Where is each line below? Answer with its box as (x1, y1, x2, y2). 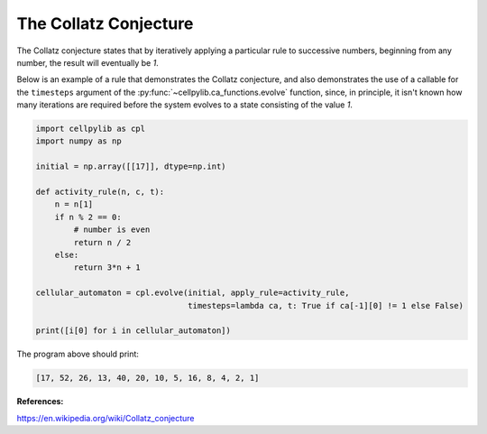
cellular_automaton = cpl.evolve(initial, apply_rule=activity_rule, (35, 288, 350, 298)
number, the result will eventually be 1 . (16, 57, 160, 68)
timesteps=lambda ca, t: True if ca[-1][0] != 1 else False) (188, 300, 464, 310)
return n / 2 (73, 237, 132, 247)
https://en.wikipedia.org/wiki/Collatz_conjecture (16, 412, 195, 423)
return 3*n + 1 (73, 263, 142, 272)
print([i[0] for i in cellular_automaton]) (35, 326, 232, 336)
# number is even (73, 225, 151, 235)
